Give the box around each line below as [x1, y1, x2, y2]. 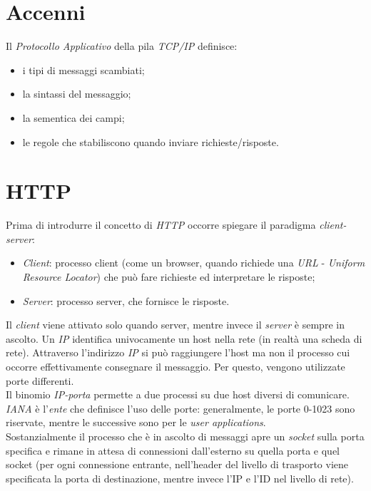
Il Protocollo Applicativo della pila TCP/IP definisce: [6, 38, 238, 53]
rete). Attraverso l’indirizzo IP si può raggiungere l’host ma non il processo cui [6, 345, 350, 360]
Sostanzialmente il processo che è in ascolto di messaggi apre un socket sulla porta [6, 428, 365, 443]
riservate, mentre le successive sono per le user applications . [6, 415, 266, 430]
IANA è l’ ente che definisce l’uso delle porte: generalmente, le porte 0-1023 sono [6, 400, 355, 415]
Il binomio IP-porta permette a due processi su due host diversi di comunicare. [6, 387, 350, 402]
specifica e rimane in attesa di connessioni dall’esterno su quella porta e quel [6, 443, 340, 458]
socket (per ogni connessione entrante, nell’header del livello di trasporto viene [6, 457, 349, 472]
